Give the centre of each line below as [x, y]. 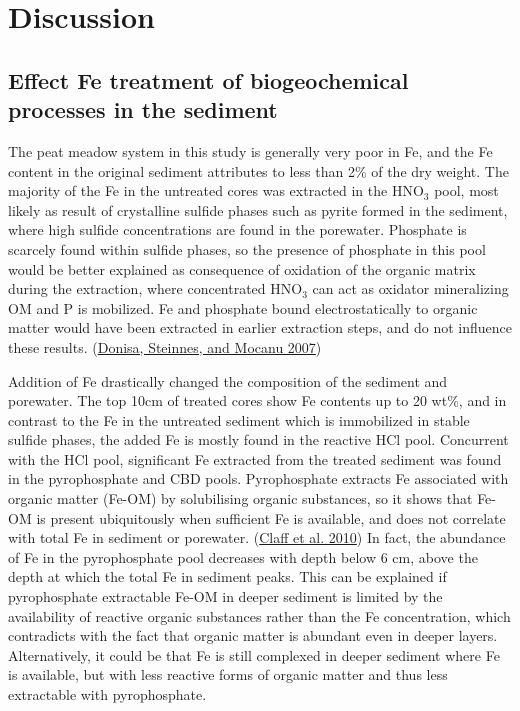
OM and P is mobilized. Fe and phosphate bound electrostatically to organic [243, 307]
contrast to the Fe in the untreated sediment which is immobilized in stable [239, 419]
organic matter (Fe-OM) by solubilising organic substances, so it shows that [240, 498]
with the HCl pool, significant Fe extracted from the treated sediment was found [255, 458]
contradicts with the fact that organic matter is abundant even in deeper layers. [253, 635]
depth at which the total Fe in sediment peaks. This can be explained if [227, 576]
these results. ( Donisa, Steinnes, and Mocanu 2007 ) [165, 346]
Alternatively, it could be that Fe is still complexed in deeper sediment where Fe [254, 654]
